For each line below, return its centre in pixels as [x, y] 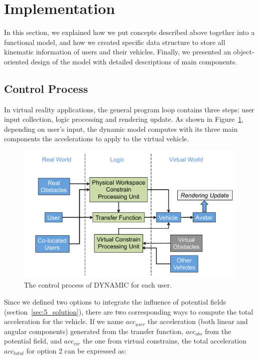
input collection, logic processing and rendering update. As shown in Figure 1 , [124, 119]
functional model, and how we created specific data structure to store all [115, 42]
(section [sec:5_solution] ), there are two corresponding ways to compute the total [129, 311]
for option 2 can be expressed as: [76, 350]
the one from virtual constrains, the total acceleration [165, 341]
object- [244, 52]
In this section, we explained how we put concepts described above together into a [129, 32]
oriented [16, 61]
